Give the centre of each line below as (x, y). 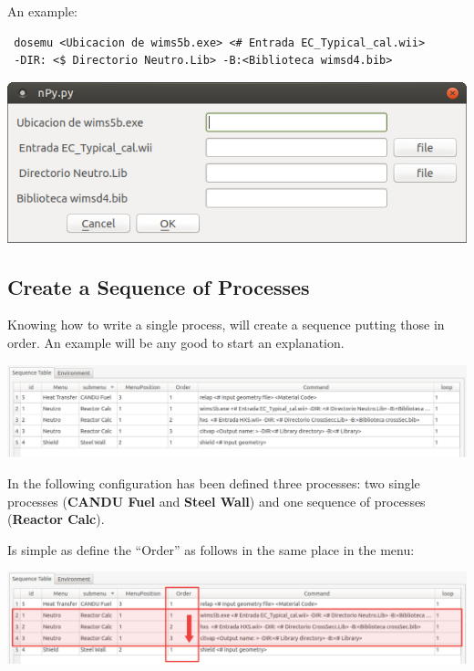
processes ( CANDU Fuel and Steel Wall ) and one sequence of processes (216, 501)
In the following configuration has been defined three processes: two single (214, 483)
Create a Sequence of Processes (159, 286)
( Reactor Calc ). (56, 519)
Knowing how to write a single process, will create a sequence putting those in (226, 325)
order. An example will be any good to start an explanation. (176, 342)
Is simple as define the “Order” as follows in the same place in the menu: (211, 549)
